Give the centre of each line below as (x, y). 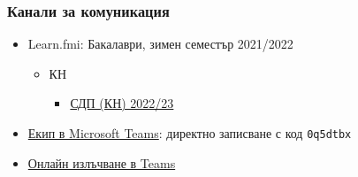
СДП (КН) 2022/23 (122, 103)
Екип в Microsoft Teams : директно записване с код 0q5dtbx (190, 133)
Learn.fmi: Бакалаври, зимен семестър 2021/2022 (160, 44)
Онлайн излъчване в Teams (102, 162)
